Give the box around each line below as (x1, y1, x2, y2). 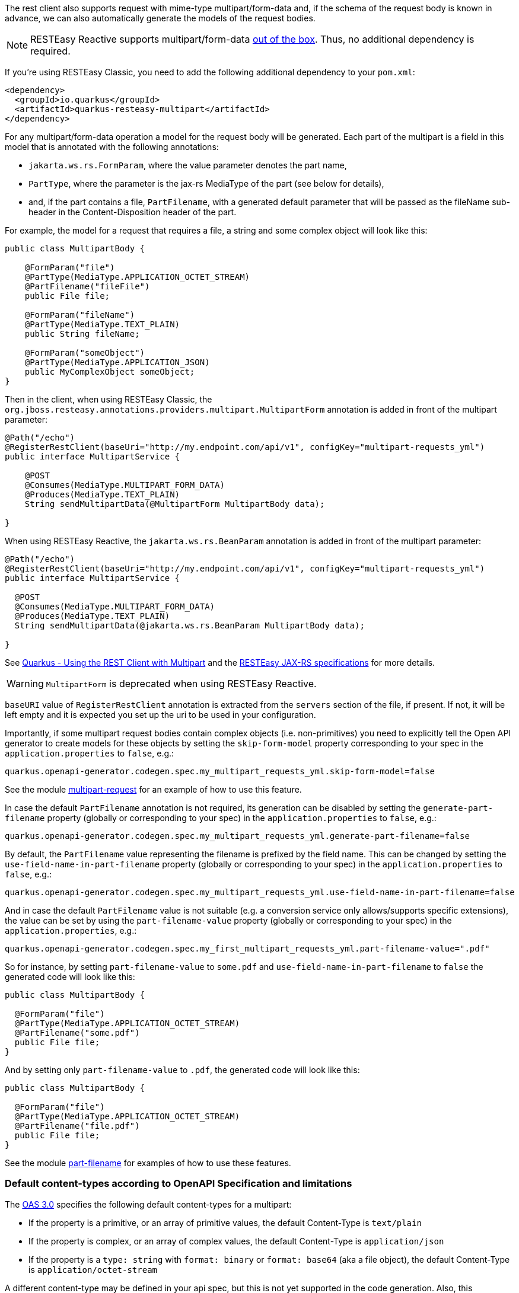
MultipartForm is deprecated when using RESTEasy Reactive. (46, 678, 317, 689)
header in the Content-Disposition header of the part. (28, 207, 237, 217)
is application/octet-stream (28, 1264, 158, 1275)
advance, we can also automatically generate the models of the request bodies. (5, 13, 316, 23)
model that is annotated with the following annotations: (5, 142, 219, 152)
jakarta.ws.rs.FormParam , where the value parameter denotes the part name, (28, 160, 347, 170)
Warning (7, 678, 44, 689)
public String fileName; (24, 329, 140, 339)
